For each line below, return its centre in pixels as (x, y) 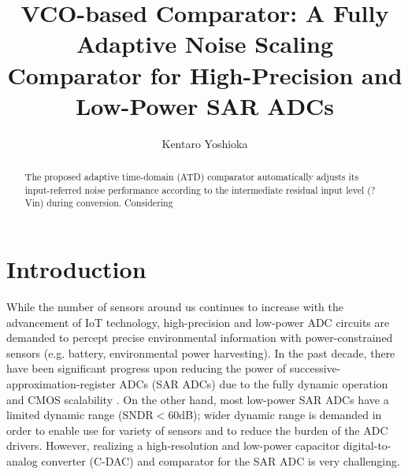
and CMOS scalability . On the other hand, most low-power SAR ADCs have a (198, 399)
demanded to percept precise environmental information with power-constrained (200, 338)
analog (22, 460)
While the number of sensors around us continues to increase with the (175, 306)
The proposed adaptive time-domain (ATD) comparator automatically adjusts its (192, 177)
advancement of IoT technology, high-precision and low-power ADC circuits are (198, 322)
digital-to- (367, 445)
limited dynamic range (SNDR (80, 415)
